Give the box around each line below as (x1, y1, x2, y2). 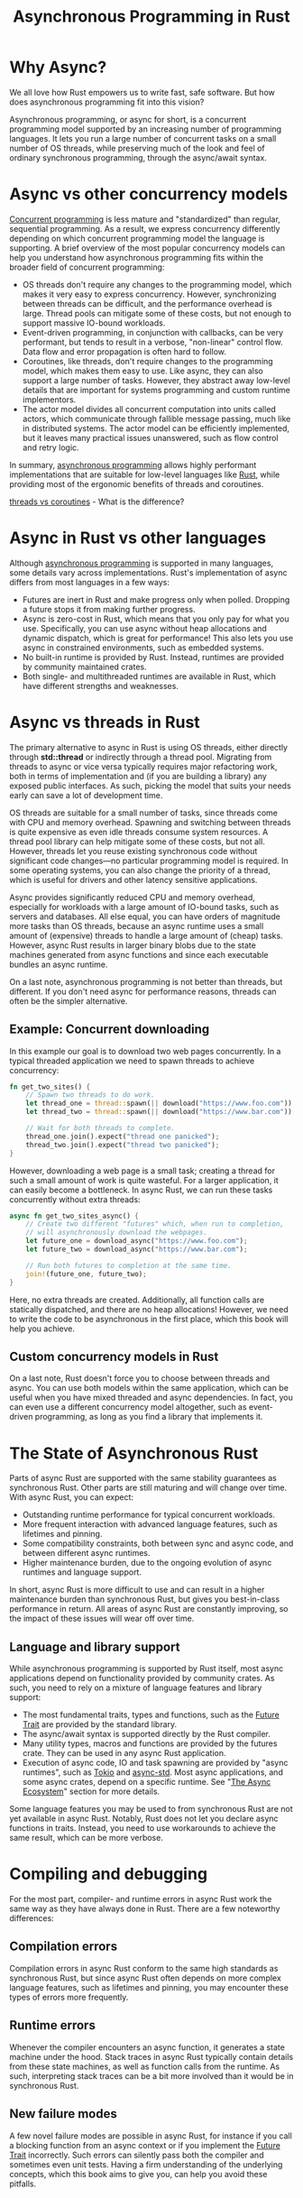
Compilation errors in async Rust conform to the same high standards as (9, 1963, 279, 1973)
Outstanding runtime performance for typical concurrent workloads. (22, 1509, 276, 1521)
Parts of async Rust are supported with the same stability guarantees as (9, 1473, 277, 1484)
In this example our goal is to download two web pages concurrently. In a (9, 1045, 281, 1056)
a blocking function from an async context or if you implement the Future (9, 2139, 281, 2150)
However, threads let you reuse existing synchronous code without (9, 845, 258, 856)
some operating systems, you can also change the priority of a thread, (9, 864, 271, 876)
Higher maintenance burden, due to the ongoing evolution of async (22, 1558, 272, 1568)
